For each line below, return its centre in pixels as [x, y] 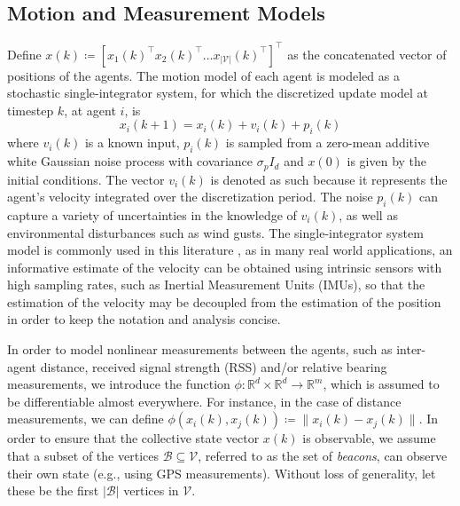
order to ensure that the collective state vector [133, 438]
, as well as [368, 214]
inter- [411, 349]
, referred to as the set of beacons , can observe [323, 456]
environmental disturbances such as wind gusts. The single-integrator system [215, 232]
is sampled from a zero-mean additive [327, 142]
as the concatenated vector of [367, 54]
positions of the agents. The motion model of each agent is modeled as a [203, 75]
